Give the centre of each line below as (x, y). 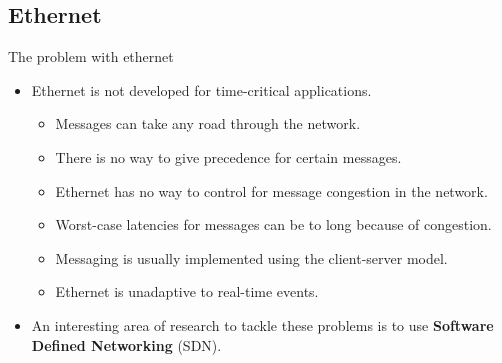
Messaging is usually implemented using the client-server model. (251, 257)
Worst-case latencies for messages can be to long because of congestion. (273, 224)
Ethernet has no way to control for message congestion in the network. (271, 190)
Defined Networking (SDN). (126, 344)
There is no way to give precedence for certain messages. (228, 156)
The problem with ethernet (91, 56)
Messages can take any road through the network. (208, 123)
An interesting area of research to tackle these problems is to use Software (262, 324)
